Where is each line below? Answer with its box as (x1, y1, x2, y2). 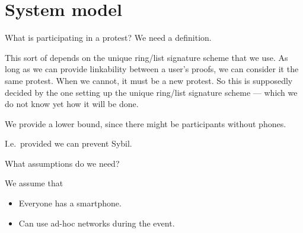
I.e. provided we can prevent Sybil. (5, 137, 132, 150)
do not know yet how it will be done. (5, 98, 139, 110)
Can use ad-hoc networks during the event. (18, 216, 175, 229)
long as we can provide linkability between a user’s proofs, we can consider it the (5, 63, 299, 75)
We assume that (5, 177, 63, 189)
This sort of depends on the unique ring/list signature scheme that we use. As (5, 51, 288, 63)
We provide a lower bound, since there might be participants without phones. (5, 117, 286, 130)
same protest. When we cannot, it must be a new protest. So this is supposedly (5, 74, 293, 86)
